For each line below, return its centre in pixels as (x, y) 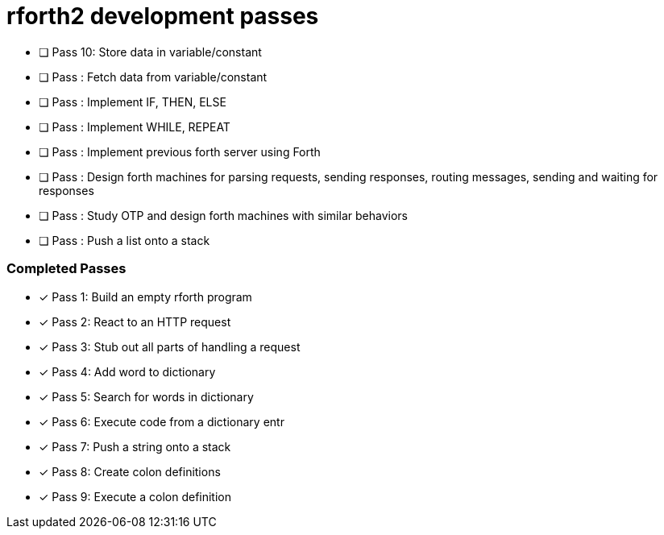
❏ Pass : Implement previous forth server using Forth (180, 151)
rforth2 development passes (163, 16)
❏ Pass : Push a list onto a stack (124, 240)
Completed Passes (66, 269)
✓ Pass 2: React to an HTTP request (135, 321)
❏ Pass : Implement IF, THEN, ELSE (133, 102)
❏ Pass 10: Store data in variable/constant (150, 52)
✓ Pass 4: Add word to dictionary (127, 371)
